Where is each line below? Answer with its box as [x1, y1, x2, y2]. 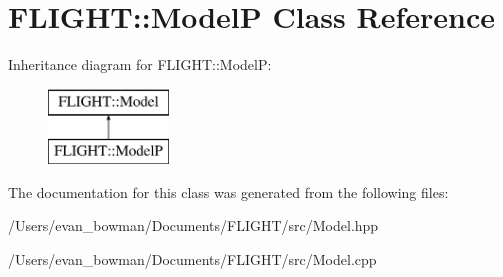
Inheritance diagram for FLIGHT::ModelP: [8, 54, 272, 75]
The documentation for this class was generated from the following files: [8, 181, 449, 202]
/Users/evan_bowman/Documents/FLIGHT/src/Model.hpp [8, 215, 379, 236]
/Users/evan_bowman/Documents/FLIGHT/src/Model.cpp [8, 249, 377, 270]
